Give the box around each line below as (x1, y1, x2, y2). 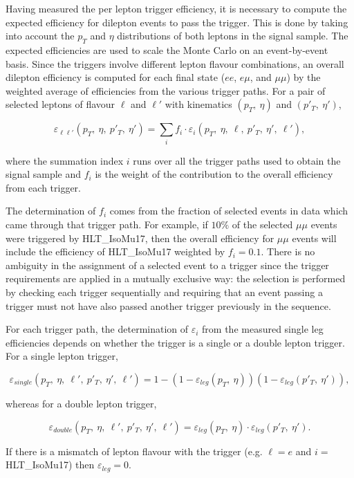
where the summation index (6, 153, 124, 167)
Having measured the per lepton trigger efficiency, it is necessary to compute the (6, 1, 347, 15)
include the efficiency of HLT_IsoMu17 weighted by (6, 244, 225, 259)
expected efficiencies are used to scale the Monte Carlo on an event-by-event (6, 42, 328, 57)
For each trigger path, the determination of (6, 322, 189, 336)
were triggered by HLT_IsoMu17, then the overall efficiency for (6, 230, 274, 245)
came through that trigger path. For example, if (6, 217, 208, 232)
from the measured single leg (202, 322, 324, 336)
